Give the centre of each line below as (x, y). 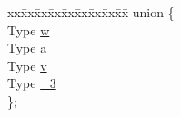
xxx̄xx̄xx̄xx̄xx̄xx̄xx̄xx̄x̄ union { (91, 12)
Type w (29, 29)
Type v (27, 65)
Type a (27, 48)
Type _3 (32, 83)
